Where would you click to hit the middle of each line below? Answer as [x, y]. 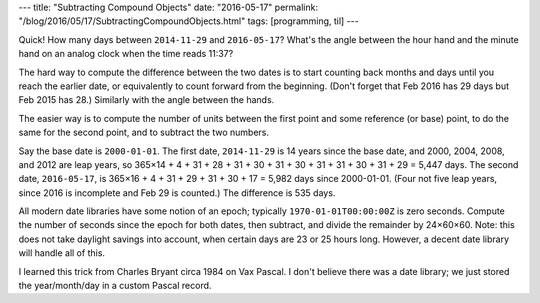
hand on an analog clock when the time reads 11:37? [126, 54]
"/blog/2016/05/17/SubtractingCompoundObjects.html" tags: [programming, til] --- [188, 21]
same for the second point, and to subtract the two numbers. [144, 132]
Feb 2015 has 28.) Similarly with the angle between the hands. [146, 100]
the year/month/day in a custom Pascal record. [115, 286]
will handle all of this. [61, 253]
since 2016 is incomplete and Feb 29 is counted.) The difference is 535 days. [177, 192]
